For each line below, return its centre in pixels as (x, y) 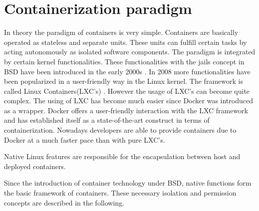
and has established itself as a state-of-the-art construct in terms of (107, 120)
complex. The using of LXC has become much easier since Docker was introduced (129, 101)
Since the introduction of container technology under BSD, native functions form (128, 183)
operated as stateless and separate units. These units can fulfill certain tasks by (126, 42)
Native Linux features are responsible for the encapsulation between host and (122, 156)
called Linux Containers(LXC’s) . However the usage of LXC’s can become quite (127, 91)
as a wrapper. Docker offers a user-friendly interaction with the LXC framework (126, 110)
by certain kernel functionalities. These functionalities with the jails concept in (124, 61)
